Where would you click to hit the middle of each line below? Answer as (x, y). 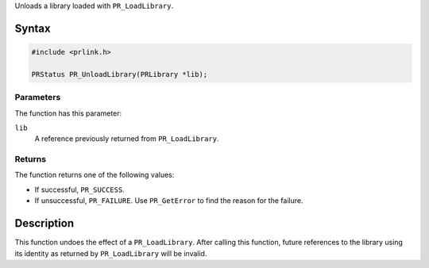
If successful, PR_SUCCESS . (79, 190)
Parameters (38, 98)
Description (44, 223)
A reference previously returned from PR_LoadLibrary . (127, 139)
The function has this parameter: (68, 113)
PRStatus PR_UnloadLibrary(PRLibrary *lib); (120, 74)
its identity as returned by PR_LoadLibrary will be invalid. (111, 253)
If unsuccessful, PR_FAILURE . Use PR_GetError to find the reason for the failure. (169, 201)
